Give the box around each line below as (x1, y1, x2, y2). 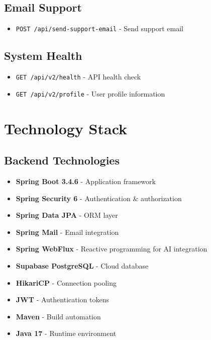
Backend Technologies (4, 152, 120, 168)
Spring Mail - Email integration (16, 226, 119, 237)
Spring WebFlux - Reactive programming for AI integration (16, 243, 207, 254)
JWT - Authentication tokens (16, 294, 109, 305)
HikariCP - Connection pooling (16, 277, 117, 288)
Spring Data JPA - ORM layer (16, 210, 118, 220)
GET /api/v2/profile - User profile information (16, 88, 165, 99)
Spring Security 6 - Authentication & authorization (16, 193, 182, 203)
